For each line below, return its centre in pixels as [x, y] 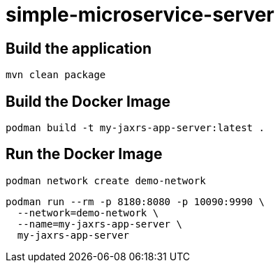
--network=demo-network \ [88, 213]
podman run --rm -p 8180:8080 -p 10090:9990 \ [135, 201]
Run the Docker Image [84, 154]
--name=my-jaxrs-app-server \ [100, 224]
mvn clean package [56, 75]
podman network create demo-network [106, 180]
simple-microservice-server [140, 15]
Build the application [79, 48]
